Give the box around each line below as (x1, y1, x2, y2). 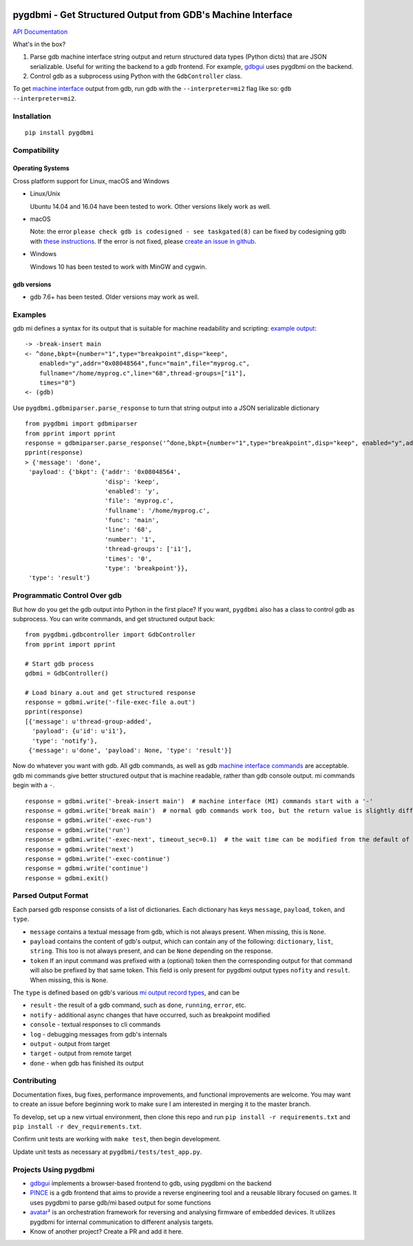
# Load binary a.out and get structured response (25, 689, 196, 696)
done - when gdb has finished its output (30, 1059, 144, 1067)
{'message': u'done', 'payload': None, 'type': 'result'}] (28, 747, 232, 754)
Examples (12, 310, 47, 320)
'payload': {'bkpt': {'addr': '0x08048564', (28, 468, 182, 476)
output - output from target (30, 1039, 110, 1048)
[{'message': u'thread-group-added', (25, 717, 153, 725)
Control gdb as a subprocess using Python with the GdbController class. (30, 72, 242, 81)
